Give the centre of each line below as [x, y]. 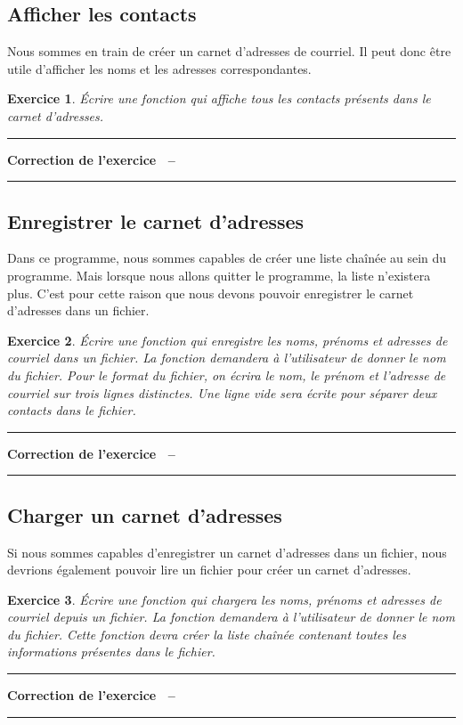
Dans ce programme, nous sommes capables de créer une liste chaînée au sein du [227, 258]
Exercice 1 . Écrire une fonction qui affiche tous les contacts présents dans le [219, 98]
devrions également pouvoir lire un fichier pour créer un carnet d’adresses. [209, 570]
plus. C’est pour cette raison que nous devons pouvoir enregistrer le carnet [211, 293]
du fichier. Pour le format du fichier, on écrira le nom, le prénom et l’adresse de [227, 375]
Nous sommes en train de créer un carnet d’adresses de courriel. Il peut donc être [229, 51]
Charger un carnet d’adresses [145, 514]
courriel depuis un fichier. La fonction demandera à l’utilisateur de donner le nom [231, 617]
